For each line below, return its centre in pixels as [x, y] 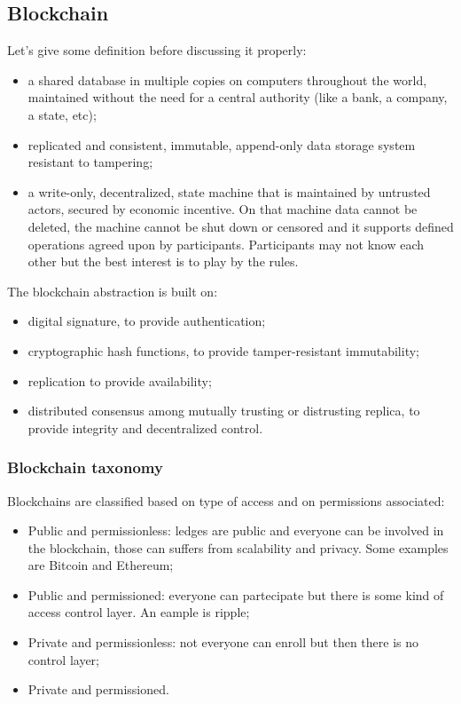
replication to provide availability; [120, 380]
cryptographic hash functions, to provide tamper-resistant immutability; [223, 350]
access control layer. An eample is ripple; [139, 612]
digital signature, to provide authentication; [147, 321]
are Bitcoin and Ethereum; [101, 565]
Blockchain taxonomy [85, 467]
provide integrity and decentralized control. [145, 427]
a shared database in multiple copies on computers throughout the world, [227, 79]
